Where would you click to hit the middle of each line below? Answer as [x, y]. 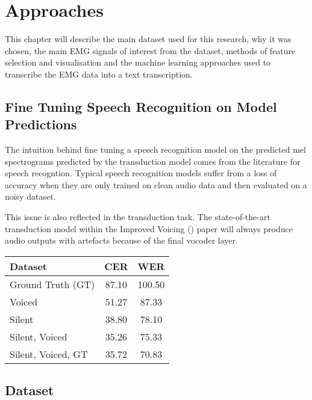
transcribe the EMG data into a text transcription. [99, 74]
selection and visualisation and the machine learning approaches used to [138, 62]
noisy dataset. [30, 196]
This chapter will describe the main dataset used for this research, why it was [148, 39]
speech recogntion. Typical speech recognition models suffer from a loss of [141, 173]
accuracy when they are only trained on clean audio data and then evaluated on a [156, 184]
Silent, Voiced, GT [49, 354]
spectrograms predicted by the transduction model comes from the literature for [153, 161]
